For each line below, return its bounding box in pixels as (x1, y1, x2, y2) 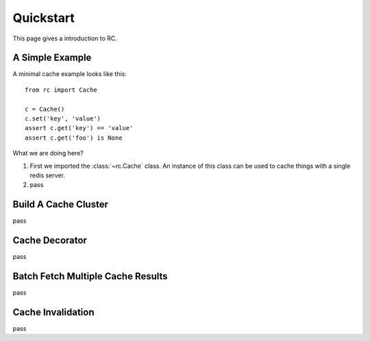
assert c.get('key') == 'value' (25, 124, 134, 132)
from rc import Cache (25, 86, 97, 94)
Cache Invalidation (12, 306, 95, 318)
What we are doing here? (12, 149, 84, 157)
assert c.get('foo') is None (25, 134, 123, 142)
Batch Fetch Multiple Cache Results (12, 270, 168, 282)
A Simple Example (12, 52, 92, 64)
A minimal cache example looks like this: (12, 70, 127, 78)
